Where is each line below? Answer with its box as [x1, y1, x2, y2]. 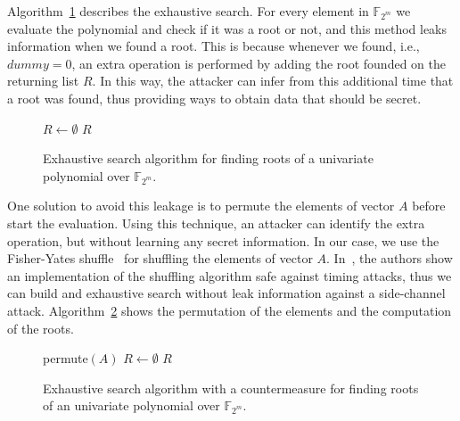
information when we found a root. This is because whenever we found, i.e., [7, 37, 420, 55]
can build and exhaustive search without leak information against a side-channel [7, 284, 446, 302]
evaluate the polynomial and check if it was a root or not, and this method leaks [7, 19, 448, 37]
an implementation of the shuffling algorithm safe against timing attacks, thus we [7, 266, 452, 285]
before [412, 196, 446, 215]
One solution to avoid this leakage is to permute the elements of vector [7, 196, 395, 215]
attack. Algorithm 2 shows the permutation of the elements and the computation [7, 301, 452, 319]
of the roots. [7, 318, 74, 337]
